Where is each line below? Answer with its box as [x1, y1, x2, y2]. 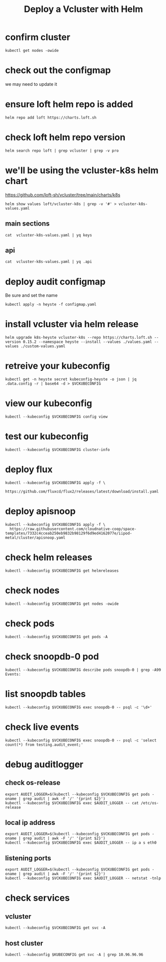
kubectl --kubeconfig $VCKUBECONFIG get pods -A [5, 634, 108, 639]
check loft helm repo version [5, 132, 126, 143]
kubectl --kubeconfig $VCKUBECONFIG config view [5, 414, 108, 420]
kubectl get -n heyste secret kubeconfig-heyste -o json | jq [5, 377, 137, 382]
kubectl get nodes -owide [5, 48, 59, 53]
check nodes [5, 585, 60, 596]
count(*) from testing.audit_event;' [5, 742, 83, 747]
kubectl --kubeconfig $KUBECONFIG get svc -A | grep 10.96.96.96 [5, 952, 143, 957]
